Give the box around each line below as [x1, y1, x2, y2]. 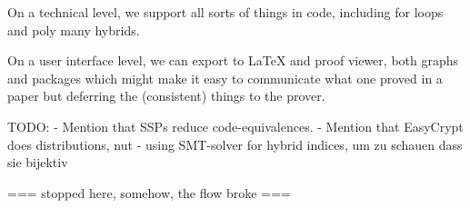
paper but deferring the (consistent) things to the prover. [7, 86, 325, 105]
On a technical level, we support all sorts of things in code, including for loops [7, 3, 444, 21]
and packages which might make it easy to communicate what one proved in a [7, 68, 443, 87]
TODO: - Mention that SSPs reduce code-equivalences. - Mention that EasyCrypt [7, 116, 464, 135]
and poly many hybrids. [7, 20, 140, 39]
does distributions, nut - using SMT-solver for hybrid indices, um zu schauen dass [7, 134, 463, 154]
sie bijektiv [7, 153, 68, 172]
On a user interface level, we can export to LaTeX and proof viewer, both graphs [7, 51, 459, 70]
